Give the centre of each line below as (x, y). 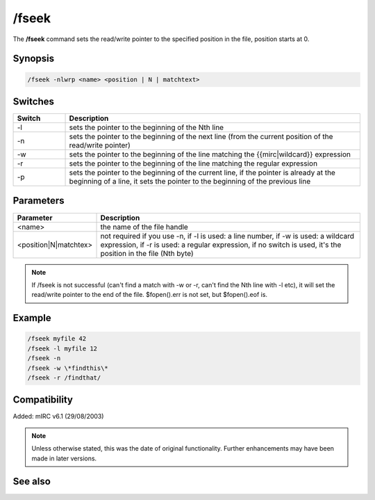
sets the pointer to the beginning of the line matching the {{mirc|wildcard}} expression (210, 154)
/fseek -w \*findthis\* (68, 368)
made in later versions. (64, 458)
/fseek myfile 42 (57, 339)
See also (32, 482)
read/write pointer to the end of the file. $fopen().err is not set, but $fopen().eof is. (149, 295)
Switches (34, 101)
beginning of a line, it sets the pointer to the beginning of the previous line (190, 182)
